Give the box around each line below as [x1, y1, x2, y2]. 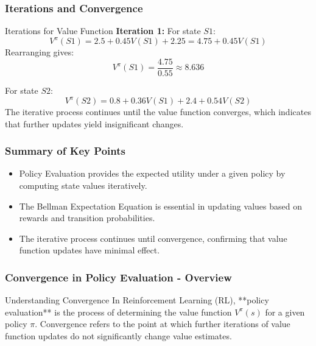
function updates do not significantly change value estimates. [5, 330, 232, 342]
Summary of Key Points [5, 143, 125, 158]
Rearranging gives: [5, 46, 74, 58]
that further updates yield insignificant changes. [5, 117, 184, 130]
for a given [265, 305, 305, 318]
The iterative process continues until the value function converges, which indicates [5, 105, 311, 118]
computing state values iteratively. [19, 179, 147, 192]
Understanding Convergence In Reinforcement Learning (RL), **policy [5, 294, 269, 306]
